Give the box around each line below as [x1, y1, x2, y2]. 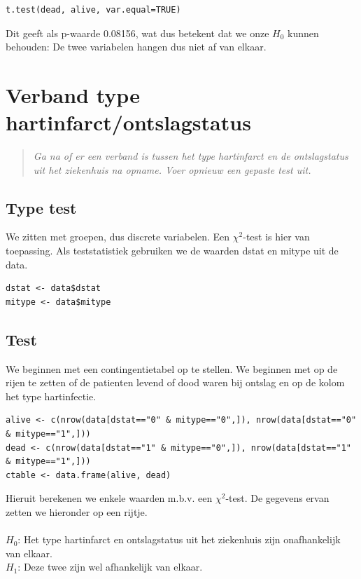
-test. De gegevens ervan [225, 491, 330, 505]
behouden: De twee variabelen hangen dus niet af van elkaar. [6, 39, 267, 54]
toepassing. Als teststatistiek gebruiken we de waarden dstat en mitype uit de [6, 243, 339, 258]
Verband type [6, 80, 140, 109]
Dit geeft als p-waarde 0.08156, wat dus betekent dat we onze [6, 25, 269, 40]
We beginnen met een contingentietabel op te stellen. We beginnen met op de [6, 361, 338, 376]
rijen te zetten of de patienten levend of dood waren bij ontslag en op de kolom [6, 375, 345, 390]
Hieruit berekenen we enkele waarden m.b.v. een [6, 491, 213, 505]
